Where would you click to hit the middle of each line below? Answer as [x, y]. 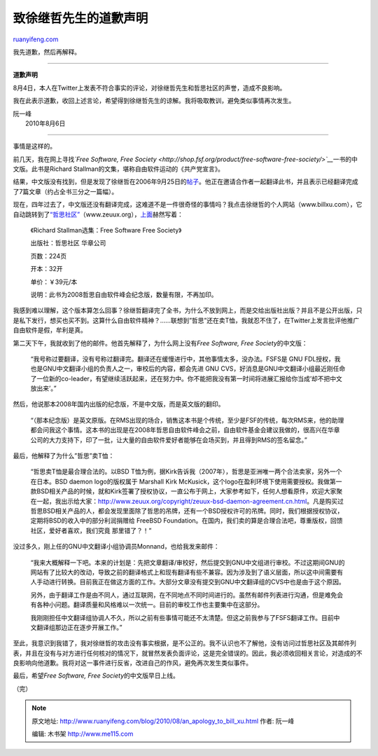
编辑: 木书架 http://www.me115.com [83, 734]
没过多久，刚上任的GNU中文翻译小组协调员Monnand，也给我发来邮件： [116, 547]
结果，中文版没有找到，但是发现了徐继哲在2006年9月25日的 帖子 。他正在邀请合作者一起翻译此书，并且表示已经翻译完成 [185, 181]
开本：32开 [47, 269]
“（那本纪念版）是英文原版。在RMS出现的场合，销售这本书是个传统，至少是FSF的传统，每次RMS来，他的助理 [187, 420]
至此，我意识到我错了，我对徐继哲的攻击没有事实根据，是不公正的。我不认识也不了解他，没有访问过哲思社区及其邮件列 [184, 643]
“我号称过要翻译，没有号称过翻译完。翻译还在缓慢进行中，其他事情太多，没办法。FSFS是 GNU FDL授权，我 [185, 359]
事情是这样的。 [34, 146]
